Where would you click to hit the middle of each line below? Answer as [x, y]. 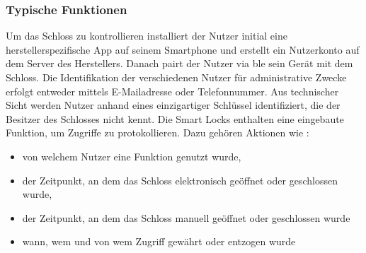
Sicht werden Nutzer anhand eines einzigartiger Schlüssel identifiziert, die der [173, 105]
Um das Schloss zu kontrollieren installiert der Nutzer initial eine [147, 36]
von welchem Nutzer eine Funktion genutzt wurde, [132, 156]
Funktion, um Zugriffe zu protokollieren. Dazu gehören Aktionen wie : [158, 133]
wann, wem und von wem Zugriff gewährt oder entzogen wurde [159, 241]
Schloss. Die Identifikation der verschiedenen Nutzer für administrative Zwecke [176, 77]
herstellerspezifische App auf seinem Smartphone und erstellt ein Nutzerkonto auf [183, 49]
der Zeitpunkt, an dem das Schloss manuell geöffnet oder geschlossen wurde [186, 217]
